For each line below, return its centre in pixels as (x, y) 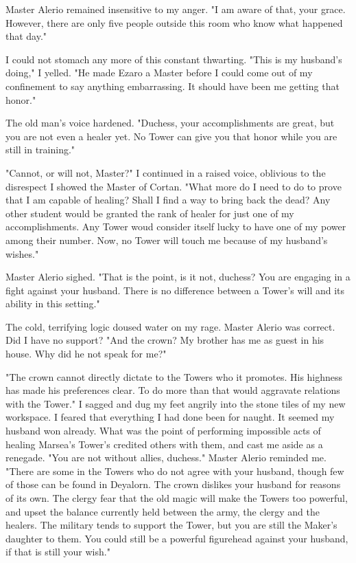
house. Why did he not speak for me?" (86, 354)
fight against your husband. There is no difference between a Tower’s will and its (175, 290)
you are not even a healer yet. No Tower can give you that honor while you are (171, 136)
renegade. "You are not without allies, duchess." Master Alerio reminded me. (166, 457)
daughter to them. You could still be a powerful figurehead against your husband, (177, 538)
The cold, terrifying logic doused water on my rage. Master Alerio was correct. (170, 326)
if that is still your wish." (58, 552)
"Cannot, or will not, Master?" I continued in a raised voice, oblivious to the (166, 172)
